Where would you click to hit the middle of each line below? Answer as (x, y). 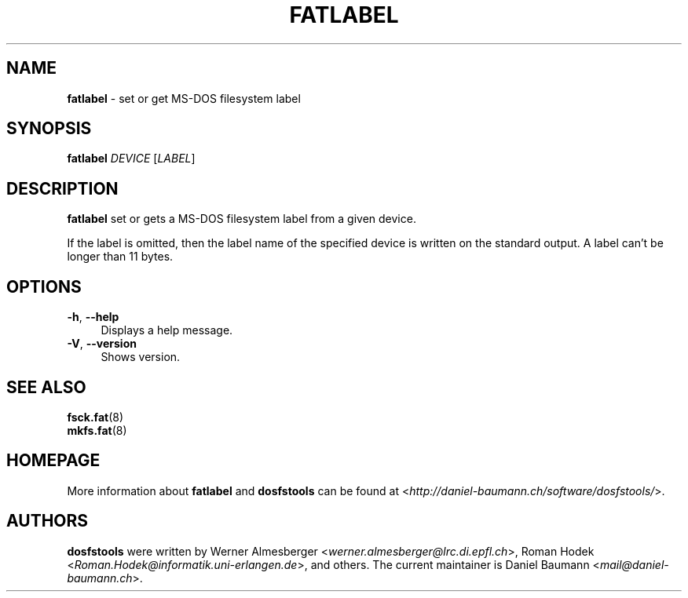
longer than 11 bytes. (120, 257)
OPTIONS (44, 286)
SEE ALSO (46, 387)
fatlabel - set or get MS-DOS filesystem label (184, 98)
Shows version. (141, 357)
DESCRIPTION (62, 188)
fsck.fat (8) (95, 417)
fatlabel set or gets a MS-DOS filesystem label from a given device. (242, 219)
